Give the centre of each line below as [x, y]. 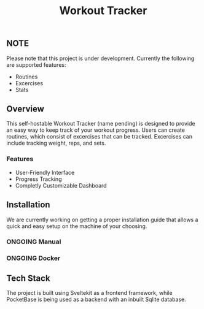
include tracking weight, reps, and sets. [56, 143]
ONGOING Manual [34, 242]
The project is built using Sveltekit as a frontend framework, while [90, 293]
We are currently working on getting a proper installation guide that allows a [102, 219]
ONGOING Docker [33, 258]
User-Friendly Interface [45, 172]
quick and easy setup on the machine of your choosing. [77, 226]
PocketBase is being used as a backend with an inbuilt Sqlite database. [96, 299]
